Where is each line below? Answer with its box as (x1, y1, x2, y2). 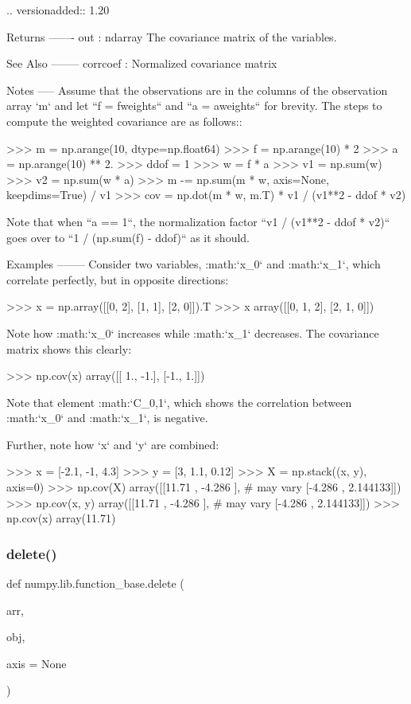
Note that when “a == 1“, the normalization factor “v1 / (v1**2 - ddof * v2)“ (6, 213, 390, 229)
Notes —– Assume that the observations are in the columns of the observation (6, 81, 388, 98)
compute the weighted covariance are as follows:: (6, 112, 242, 129)
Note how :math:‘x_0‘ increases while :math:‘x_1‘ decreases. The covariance (6, 324, 379, 341)
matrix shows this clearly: (6, 340, 132, 357)
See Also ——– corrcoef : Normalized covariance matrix (6, 55, 277, 72)
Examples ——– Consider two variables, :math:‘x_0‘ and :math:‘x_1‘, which (6, 256, 381, 272)
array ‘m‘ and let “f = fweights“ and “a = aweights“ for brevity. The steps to (6, 97, 382, 114)
